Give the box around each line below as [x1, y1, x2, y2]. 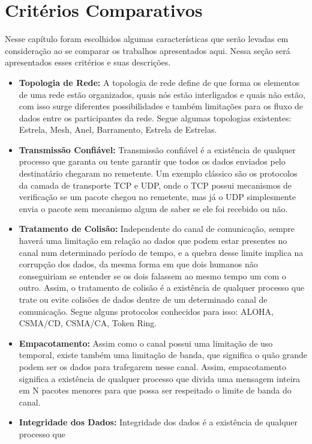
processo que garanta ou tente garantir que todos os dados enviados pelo [19, 155, 286, 168]
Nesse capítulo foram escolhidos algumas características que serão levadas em [5, 32, 289, 45]
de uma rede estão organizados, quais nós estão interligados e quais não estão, [19, 88, 305, 100]
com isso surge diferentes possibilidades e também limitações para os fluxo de [19, 100, 304, 112]
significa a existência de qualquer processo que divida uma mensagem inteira [19, 372, 301, 385]
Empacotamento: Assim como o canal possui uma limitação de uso [19, 336, 273, 349]
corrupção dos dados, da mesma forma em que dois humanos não [19, 258, 258, 270]
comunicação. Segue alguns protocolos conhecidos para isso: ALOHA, [19, 305, 274, 317]
